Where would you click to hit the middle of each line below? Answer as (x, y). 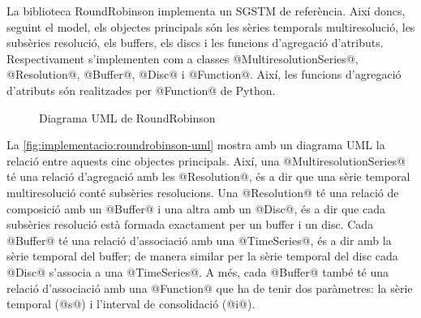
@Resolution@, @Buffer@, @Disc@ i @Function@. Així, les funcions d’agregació (204, 74)
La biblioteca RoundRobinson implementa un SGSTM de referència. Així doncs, (206, 11)
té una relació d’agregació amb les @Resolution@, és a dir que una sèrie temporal (208, 176)
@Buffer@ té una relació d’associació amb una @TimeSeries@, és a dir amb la (199, 240)
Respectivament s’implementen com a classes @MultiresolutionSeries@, (183, 58)
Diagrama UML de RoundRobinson (127, 117)
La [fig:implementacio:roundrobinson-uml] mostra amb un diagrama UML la (196, 145)
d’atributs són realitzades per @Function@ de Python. (141, 90)
